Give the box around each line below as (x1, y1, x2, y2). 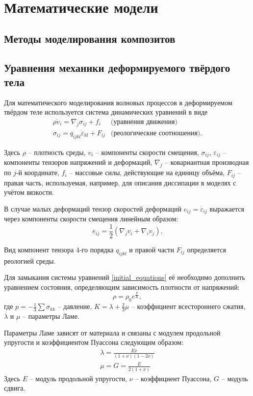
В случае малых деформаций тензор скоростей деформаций (4, 203, 182, 213)
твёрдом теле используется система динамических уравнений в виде (4, 107, 208, 117)
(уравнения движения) (111, 118, 177, 125)
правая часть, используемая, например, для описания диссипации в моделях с (4, 177, 236, 187)
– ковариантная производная (165, 157, 249, 167)
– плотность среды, (28, 147, 86, 157)
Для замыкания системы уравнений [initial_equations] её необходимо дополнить (4, 272, 245, 282)
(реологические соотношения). (111, 130, 202, 137)
